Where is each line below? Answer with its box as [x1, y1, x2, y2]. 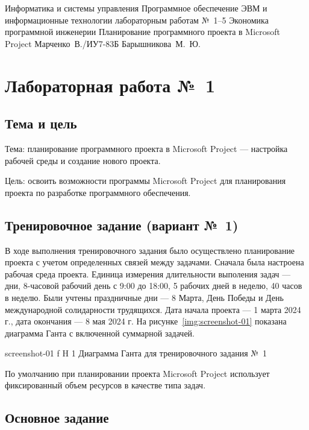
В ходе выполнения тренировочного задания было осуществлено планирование [5, 244, 295, 256]
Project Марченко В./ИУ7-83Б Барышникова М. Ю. [5, 37, 201, 49]
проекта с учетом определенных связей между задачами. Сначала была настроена [5, 256, 304, 268]
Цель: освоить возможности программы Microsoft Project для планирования [5, 174, 286, 187]
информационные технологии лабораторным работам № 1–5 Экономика [5, 13, 269, 26]
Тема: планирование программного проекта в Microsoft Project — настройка [5, 142, 288, 154]
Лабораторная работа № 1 [5, 72, 216, 97]
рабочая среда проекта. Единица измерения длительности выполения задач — [5, 267, 291, 280]
